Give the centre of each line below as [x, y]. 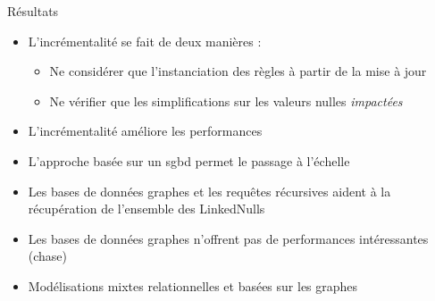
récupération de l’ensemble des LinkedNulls [146, 209]
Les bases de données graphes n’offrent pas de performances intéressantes [228, 238]
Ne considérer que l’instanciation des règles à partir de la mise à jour [238, 71]
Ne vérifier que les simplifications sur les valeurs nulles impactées [226, 100]
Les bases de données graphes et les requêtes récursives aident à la [209, 191]
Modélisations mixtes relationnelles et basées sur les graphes [193, 285]
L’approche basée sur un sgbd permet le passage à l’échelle [189, 160]
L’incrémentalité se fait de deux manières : [145, 41]
